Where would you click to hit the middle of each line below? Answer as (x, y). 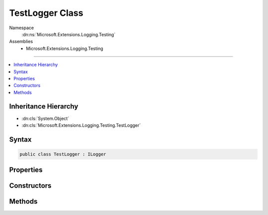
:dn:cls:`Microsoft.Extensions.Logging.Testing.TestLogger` (81, 125)
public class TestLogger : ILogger (63, 154)
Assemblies (21, 42)
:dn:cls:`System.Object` (45, 118)
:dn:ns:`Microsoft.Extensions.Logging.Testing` (68, 34)
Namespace (22, 28)
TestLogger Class (46, 13)
